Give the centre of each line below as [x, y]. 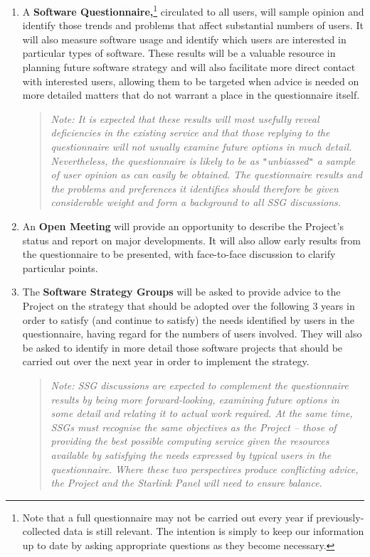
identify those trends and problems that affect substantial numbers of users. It [193, 25]
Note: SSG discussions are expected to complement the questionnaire [200, 385]
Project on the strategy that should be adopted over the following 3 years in [189, 305]
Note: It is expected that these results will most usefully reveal [185, 118]
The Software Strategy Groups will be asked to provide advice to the [181, 292]
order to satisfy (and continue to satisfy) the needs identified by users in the [188, 319]
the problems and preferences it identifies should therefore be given [195, 188]
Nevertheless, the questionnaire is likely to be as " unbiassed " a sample [203, 160]
